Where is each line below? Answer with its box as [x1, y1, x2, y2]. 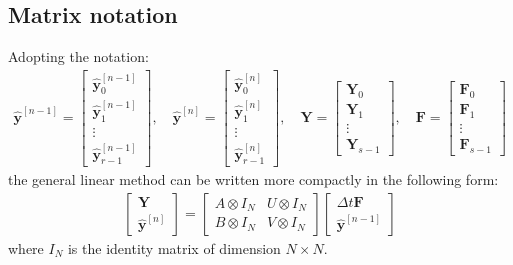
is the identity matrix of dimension [67, 237, 281, 258]
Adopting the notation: [8, 46, 149, 67]
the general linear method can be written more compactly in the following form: [8, 169, 499, 190]
